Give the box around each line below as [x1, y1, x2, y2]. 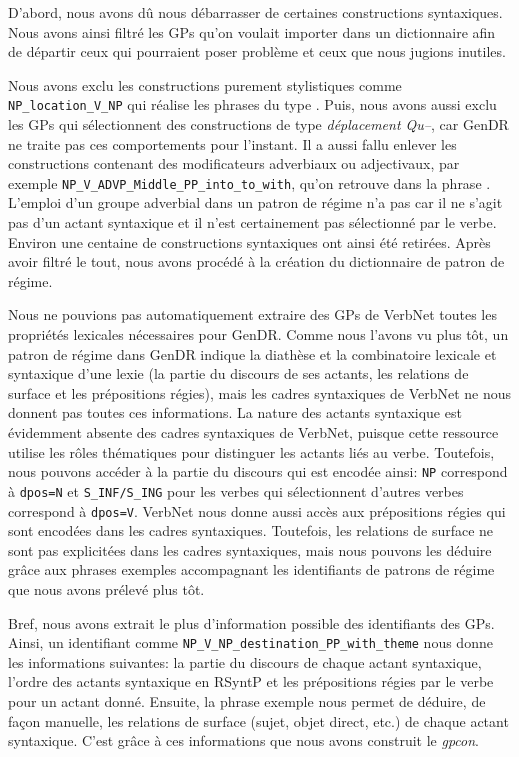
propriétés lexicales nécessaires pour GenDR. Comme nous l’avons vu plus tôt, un [8, 324, 509, 345]
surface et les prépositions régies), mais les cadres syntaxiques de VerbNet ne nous [8, 382, 512, 403]
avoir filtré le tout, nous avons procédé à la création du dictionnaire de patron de [8, 251, 505, 272]
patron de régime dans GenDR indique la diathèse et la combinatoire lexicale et [8, 343, 497, 364]
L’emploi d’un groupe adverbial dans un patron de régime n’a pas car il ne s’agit [8, 192, 503, 213]
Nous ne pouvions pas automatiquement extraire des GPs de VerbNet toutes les [8, 304, 497, 325]
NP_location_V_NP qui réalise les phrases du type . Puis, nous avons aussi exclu [8, 94, 497, 115]
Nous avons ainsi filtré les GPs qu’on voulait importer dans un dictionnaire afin [8, 21, 496, 42]
